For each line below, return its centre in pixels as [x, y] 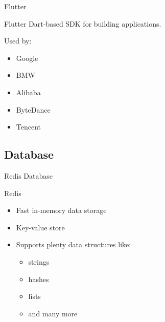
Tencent [29, 127]
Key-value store [40, 227]
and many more [53, 313]
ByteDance [33, 109]
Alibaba [28, 92]
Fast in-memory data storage [61, 210]
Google [27, 58]
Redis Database [29, 175]
